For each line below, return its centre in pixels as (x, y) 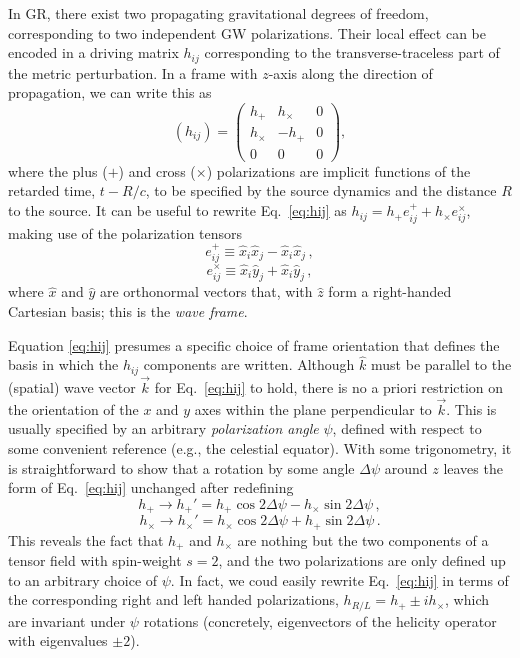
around (406, 467)
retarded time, (52, 190)
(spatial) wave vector (72, 387)
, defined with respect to (407, 428)
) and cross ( (157, 170)
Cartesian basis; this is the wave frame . (128, 310)
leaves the (473, 467)
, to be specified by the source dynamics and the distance (321, 190)
